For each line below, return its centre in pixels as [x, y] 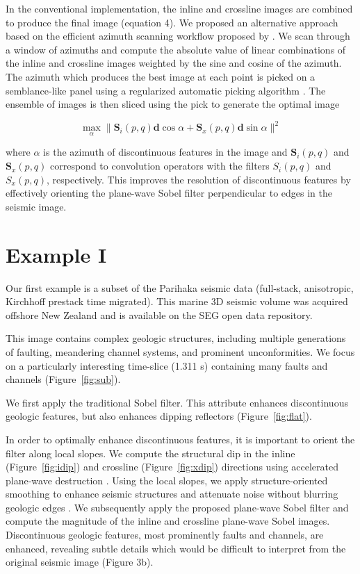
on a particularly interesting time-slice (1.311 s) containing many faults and [167, 365]
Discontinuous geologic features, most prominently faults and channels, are [165, 535]
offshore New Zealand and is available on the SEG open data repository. [159, 314]
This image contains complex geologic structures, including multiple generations [176, 338]
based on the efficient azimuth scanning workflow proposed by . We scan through [178, 36]
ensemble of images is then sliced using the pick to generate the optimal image [173, 104]
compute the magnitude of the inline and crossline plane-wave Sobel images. [168, 521]
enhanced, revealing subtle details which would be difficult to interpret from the [176, 548]
